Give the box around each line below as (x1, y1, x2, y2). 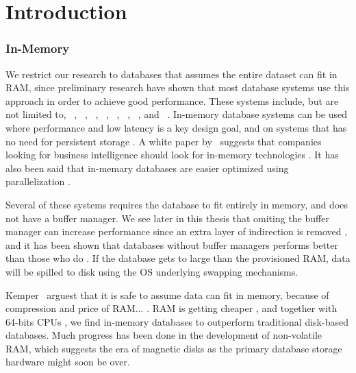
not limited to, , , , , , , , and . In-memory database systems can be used (5, 107, 348, 121)
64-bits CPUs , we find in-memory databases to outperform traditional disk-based (5, 314, 348, 328)
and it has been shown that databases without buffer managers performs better (5, 237, 338, 252)
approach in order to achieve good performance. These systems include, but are (5, 93, 339, 108)
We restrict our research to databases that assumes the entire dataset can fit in (5, 67, 338, 81)
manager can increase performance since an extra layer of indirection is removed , (5, 224, 348, 239)
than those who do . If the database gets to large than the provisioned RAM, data (5, 251, 351, 265)
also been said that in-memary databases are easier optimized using (5, 160, 289, 175)
